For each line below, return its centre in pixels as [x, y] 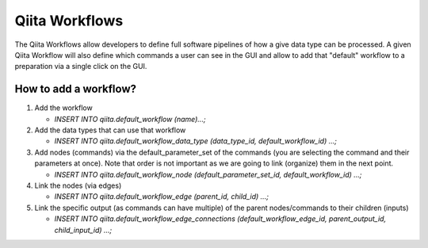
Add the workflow [63, 108]
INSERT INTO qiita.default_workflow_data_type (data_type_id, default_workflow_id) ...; [195, 141]
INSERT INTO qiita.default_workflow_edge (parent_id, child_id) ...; [162, 196]
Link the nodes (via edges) [78, 185]
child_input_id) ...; [83, 230]
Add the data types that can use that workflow [110, 130]
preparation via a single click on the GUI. [81, 67]
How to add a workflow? [75, 89]
